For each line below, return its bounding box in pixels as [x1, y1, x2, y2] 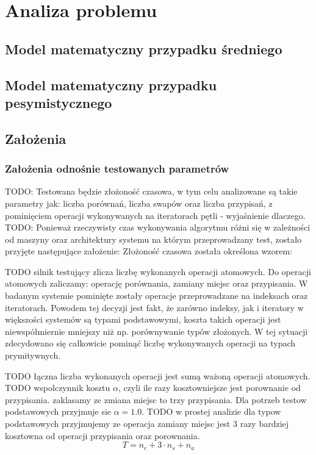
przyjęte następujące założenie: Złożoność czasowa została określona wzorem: [5, 245, 293, 257]
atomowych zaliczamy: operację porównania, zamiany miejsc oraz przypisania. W [5, 277, 308, 290]
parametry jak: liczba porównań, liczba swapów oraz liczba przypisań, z [5, 196, 273, 209]
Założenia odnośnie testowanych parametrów [5, 161, 229, 176]
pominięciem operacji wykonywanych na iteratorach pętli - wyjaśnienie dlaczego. [5, 209, 306, 221]
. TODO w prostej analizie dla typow [142, 405, 281, 418]
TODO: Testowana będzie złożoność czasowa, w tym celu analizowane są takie [5, 185, 298, 198]
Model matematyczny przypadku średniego [5, 39, 282, 58]
